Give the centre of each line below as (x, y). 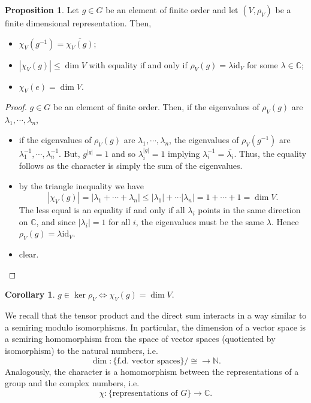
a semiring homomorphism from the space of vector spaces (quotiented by (140, 339)
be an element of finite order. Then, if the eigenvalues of (156, 107)
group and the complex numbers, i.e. (72, 383)
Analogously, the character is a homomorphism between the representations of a (152, 371)
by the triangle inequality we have (81, 185)
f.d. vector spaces (149, 361)
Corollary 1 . (30, 294)
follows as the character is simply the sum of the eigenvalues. (131, 166)
